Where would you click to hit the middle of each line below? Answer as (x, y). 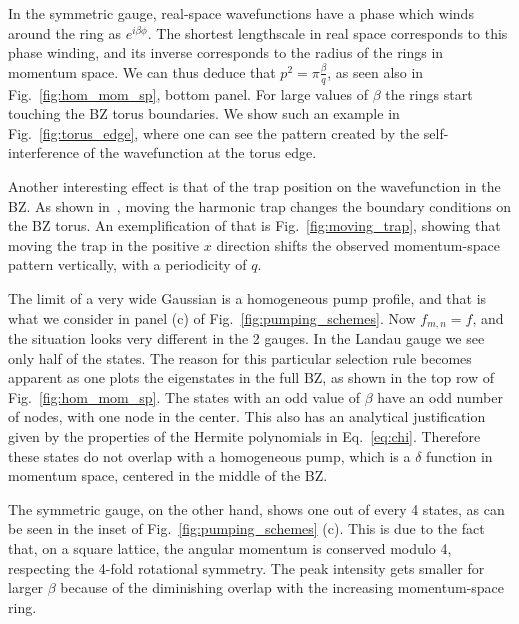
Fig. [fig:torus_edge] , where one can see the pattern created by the (214, 132)
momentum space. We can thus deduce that (142, 71)
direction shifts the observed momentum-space (358, 244)
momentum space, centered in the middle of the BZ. (168, 475)
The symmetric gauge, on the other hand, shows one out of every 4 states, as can (256, 508)
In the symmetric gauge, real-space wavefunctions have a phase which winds (241, 13)
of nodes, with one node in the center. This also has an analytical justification (247, 416)
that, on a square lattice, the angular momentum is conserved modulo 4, (230, 547)
